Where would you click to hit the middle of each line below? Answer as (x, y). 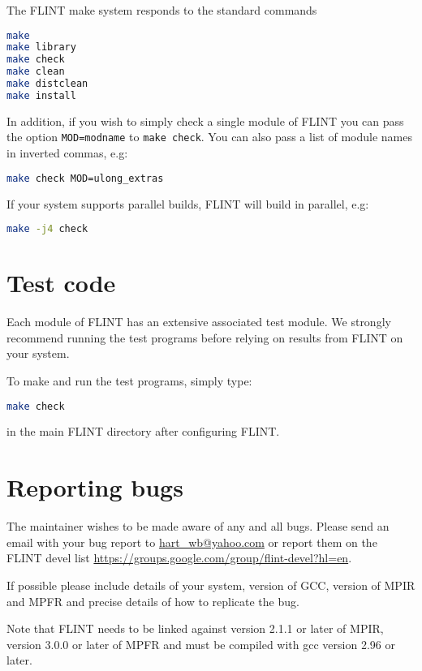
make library (41, 47)
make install (41, 95)
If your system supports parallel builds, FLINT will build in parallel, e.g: (188, 203)
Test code (61, 283)
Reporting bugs (95, 487)
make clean (36, 72)
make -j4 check (47, 229)
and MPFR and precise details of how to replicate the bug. (153, 601)
